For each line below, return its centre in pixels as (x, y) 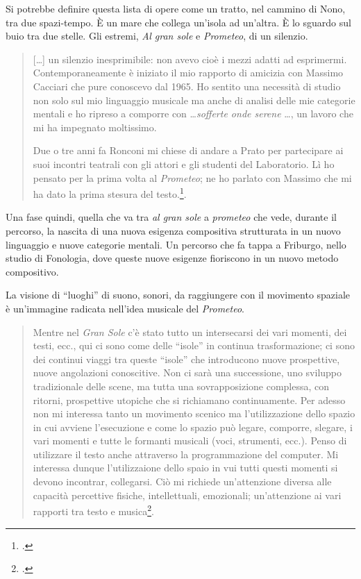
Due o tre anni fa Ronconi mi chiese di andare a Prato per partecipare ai (188, 150)
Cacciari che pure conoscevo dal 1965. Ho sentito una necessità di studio (187, 86)
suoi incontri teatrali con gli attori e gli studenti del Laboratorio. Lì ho (184, 163)
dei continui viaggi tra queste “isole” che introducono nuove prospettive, (186, 359)
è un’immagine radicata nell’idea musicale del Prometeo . (125, 308)
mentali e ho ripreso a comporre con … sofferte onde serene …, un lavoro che (193, 114)
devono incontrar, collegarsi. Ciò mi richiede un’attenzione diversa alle (182, 481)
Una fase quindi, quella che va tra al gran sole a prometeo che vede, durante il (171, 217)
